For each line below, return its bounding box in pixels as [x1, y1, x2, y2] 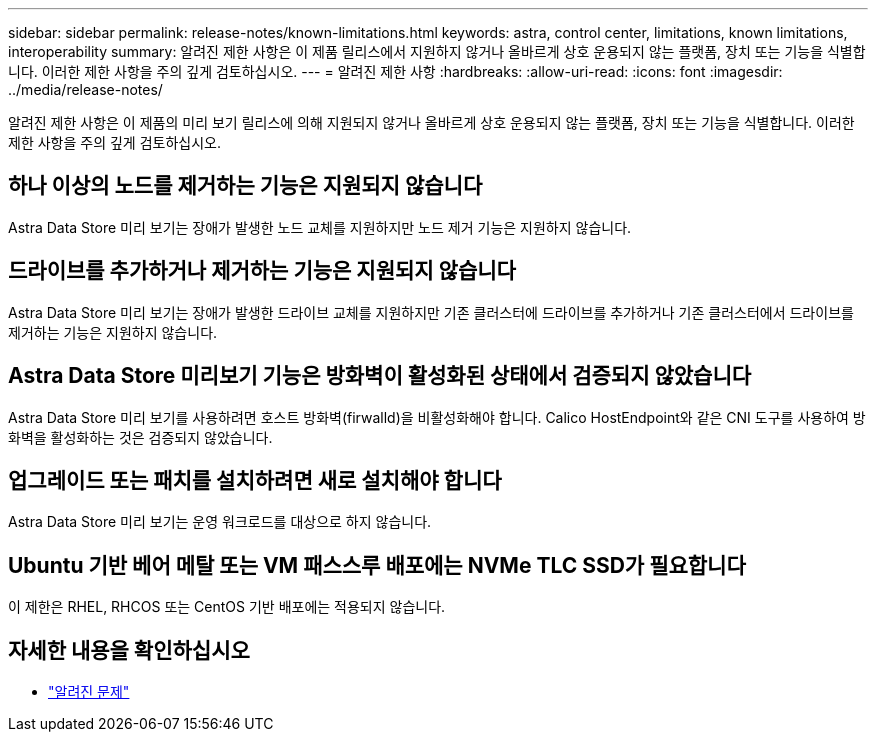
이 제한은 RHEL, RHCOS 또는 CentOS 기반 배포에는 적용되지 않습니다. [8, 598, 446, 616]
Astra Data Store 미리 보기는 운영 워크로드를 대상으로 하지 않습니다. [8, 513, 432, 531]
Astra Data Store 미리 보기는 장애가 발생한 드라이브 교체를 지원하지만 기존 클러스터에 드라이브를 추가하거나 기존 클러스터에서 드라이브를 [8, 303, 854, 321]
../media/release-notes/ [8, 81, 163, 98]
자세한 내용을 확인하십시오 [8, 637, 250, 663]
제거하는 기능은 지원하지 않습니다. [8, 323, 218, 341]
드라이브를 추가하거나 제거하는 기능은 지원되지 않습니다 [8, 258, 516, 284]
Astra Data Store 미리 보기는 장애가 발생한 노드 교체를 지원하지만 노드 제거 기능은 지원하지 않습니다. [8, 218, 632, 236]
